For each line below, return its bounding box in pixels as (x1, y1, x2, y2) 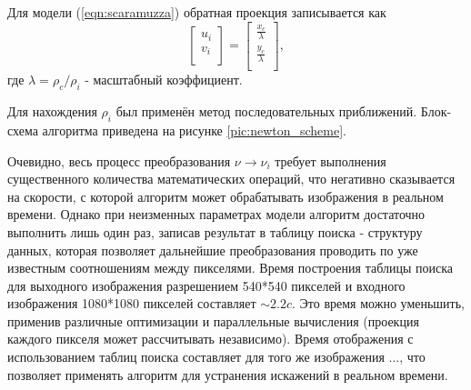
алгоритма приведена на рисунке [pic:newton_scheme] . (42, 120, 346, 139)
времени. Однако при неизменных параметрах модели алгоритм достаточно (7, 205, 426, 224)
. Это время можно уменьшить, (292, 294, 465, 313)
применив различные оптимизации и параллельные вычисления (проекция (7, 311, 419, 330)
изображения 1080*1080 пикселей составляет (7, 294, 256, 313)
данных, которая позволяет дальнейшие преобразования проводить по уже (7, 240, 418, 259)
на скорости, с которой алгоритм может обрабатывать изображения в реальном (7, 186, 444, 205)
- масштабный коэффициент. (85, 70, 243, 89)
